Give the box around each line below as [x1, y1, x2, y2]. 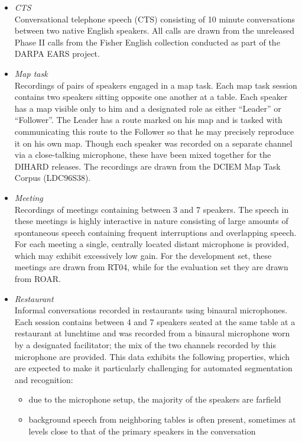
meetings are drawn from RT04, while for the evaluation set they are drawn [14, 261, 288, 273]
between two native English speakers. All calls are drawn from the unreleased [14, 24, 295, 37]
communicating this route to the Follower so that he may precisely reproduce [14, 125, 294, 137]
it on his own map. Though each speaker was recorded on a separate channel [14, 137, 293, 149]
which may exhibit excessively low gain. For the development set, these [14, 249, 272, 261]
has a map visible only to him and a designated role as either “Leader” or [14, 102, 281, 114]
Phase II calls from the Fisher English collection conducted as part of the [14, 35, 280, 48]
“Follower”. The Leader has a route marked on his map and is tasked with [14, 114, 282, 126]
